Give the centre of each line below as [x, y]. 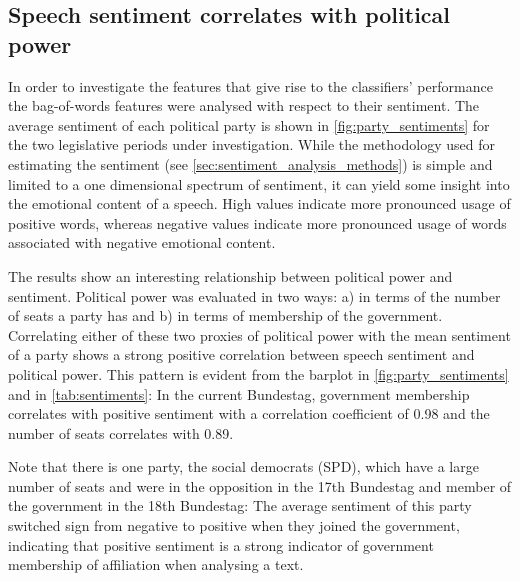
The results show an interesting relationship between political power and [230, 275]
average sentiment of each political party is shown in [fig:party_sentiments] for [249, 124]
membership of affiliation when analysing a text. [156, 564]
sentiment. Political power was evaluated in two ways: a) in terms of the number [254, 295]
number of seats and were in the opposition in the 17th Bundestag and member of [260, 485]
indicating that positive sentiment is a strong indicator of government [221, 544]
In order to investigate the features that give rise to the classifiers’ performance [250, 85]
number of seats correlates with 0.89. [121, 432]
